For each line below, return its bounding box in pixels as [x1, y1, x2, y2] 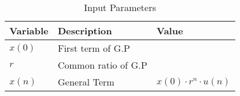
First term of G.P [57, 41, 131, 55]
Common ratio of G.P [57, 58, 148, 72]
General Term [57, 75, 115, 88]
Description [57, 24, 112, 37]
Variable [9, 24, 49, 37]
